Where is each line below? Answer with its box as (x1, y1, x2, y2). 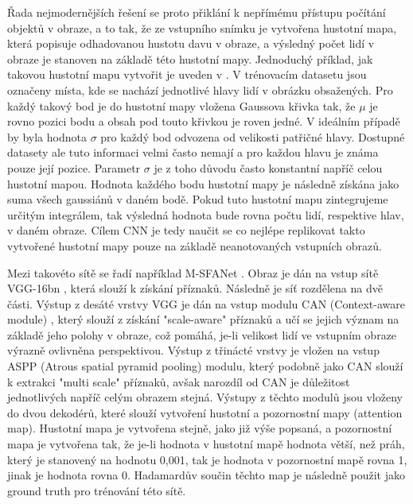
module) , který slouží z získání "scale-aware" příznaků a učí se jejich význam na (7, 311, 399, 328)
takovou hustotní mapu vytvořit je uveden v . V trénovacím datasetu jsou (7, 66, 367, 83)
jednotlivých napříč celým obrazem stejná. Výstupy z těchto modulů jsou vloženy (7, 389, 403, 405)
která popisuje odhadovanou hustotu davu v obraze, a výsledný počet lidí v (7, 35, 375, 52)
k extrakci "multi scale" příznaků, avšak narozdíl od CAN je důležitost (7, 373, 350, 390)
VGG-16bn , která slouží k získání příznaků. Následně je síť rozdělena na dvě (7, 280, 383, 297)
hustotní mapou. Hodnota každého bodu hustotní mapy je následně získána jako (7, 175, 399, 192)
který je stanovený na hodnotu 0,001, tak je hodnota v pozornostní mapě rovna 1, (7, 451, 407, 467)
